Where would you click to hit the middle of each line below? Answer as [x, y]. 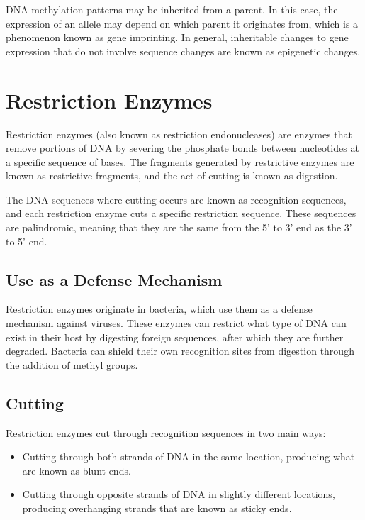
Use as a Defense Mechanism [114, 279]
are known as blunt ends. [77, 470]
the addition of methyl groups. [72, 364]
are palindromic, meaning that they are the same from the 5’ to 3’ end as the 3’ [179, 227]
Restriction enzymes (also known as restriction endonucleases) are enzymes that [179, 134]
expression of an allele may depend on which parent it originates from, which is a [182, 23]
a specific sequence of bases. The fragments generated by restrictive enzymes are [180, 161]
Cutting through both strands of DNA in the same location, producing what [189, 457]
